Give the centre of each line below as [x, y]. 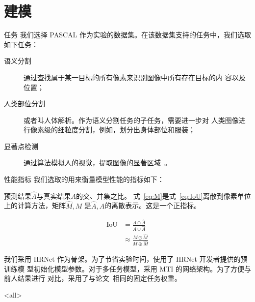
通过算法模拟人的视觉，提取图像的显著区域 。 [97, 163]
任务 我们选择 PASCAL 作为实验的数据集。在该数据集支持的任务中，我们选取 [127, 35]
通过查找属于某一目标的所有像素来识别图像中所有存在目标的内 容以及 [135, 77]
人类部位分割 [25, 104]
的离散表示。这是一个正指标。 [153, 205]
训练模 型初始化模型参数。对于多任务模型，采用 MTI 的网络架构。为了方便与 [127, 268]
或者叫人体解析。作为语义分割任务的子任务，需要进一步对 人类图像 [131, 120]
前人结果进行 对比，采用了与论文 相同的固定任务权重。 [93, 278]
